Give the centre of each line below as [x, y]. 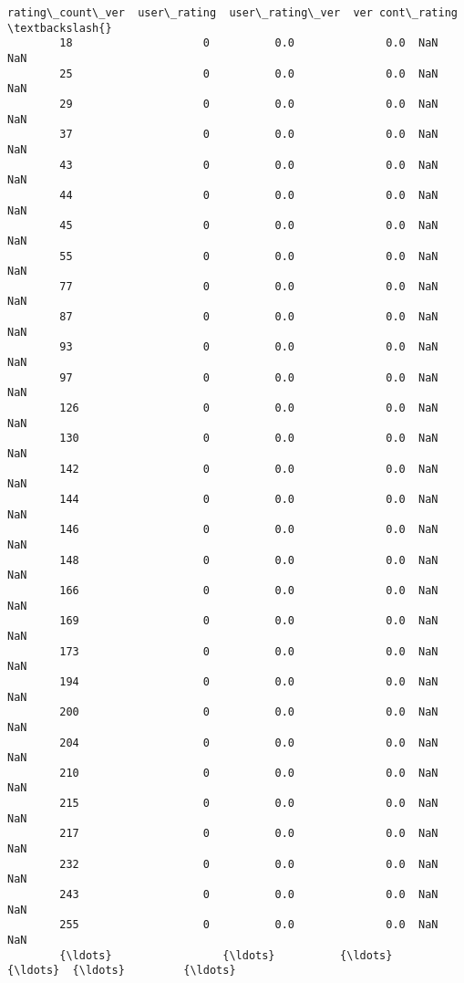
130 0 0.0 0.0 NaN [249, 439]
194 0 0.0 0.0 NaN [249, 681]
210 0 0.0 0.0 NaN [249, 773]
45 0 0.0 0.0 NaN [249, 226]
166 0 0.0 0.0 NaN [249, 590]
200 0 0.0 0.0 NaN [249, 712]
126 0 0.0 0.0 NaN [249, 408]
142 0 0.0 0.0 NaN [249, 469]
